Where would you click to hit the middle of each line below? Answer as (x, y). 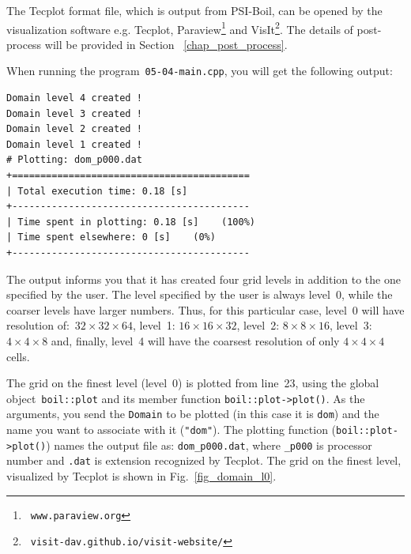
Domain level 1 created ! (74, 144)
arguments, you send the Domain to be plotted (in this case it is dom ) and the (193, 414)
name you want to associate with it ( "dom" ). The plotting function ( (172, 430)
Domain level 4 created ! (74, 98)
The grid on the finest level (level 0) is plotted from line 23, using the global (193, 383)
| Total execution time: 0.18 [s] (97, 191)
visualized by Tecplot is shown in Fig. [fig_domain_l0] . (141, 476)
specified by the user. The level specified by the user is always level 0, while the (200, 294)
